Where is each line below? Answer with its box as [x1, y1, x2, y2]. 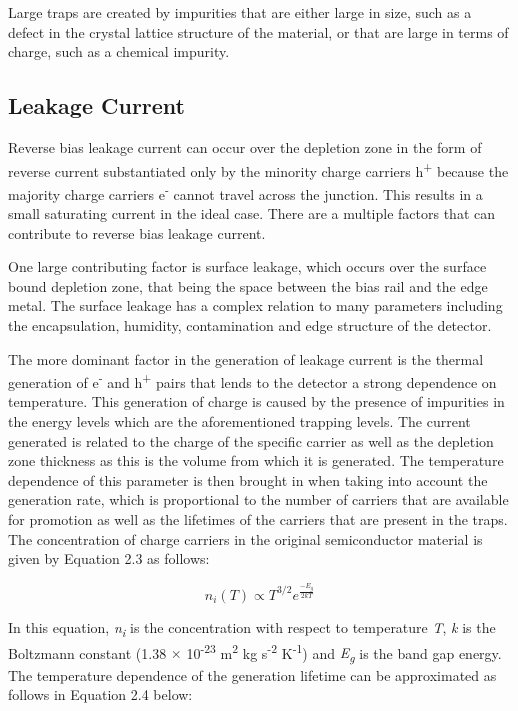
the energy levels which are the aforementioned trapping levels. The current [8, 411, 471, 432]
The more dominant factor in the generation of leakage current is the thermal [8, 348, 484, 369]
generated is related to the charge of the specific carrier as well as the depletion [8, 430, 494, 451]
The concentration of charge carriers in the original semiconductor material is [8, 528, 483, 549]
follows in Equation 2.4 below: [8, 684, 193, 705]
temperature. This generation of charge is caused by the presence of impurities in [8, 391, 505, 412]
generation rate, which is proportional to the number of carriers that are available [8, 489, 509, 510]
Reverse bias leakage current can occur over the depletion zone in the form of [8, 136, 482, 157]
